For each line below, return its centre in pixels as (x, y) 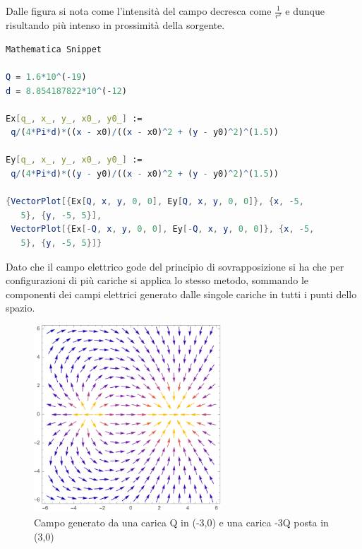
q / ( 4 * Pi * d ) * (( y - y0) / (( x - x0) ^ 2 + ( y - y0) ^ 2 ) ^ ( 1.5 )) (145, 174)
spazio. (20, 308)
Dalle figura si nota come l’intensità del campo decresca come (139, 11)
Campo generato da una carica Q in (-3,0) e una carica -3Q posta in (181, 522)
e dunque (305, 11)
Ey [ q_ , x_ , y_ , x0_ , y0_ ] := (74, 160)
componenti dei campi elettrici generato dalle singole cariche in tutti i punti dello (181, 294)
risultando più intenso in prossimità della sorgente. (115, 25)
